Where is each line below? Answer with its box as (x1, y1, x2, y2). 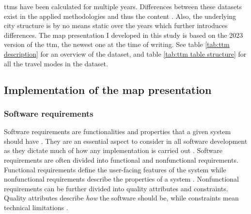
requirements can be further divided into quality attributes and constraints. (4, 183, 228, 193)
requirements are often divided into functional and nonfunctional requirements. (4, 154, 238, 165)
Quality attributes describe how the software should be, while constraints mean (4, 193, 239, 203)
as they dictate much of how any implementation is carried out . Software (4, 145, 222, 155)
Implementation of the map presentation (4, 82, 212, 97)
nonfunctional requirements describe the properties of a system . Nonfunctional (4, 174, 239, 184)
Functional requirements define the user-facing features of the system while (4, 164, 226, 174)
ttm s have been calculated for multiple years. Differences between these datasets (4, 1, 242, 11)
